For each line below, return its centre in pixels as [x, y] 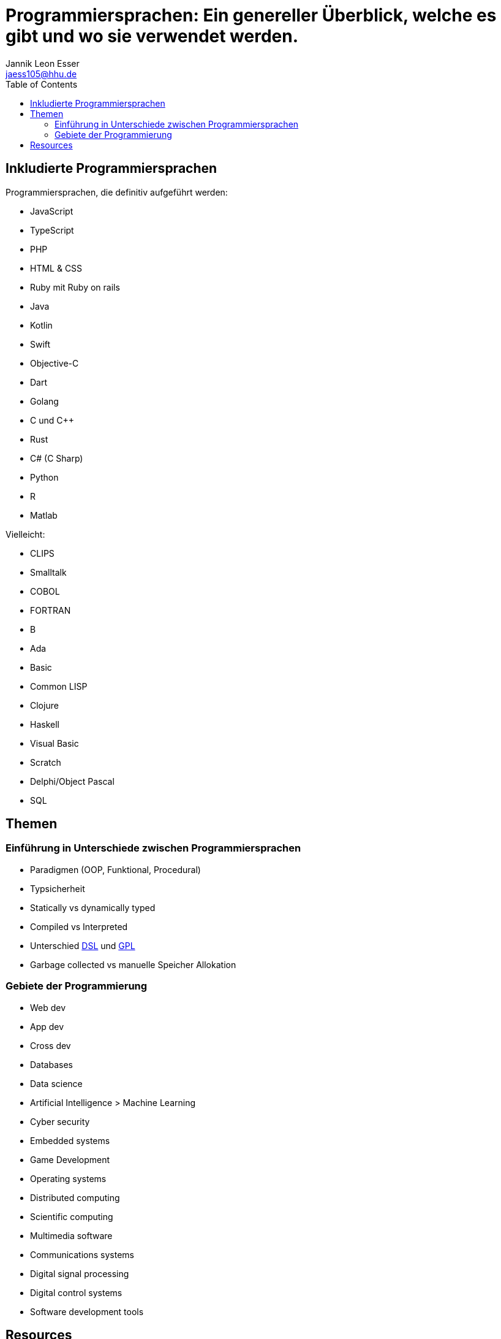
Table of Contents [42, 84]
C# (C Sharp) [57, 458]
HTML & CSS [56, 268]
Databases [51, 1064]
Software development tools [87, 1311]
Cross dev [51, 1045]
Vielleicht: [25, 534]
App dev [47, 1026]
